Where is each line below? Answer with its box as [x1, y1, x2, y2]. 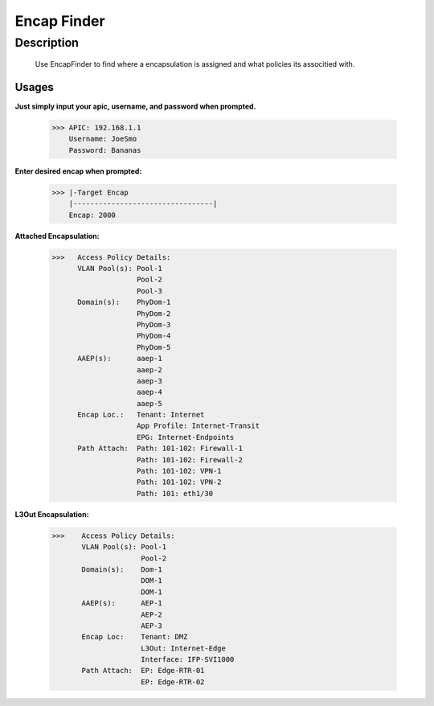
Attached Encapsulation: [14, 231, 100, 240]
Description [14, 35, 80, 50]
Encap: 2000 [68, 210, 117, 220]
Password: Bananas [68, 146, 141, 154]
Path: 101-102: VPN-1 [137, 466, 222, 476]
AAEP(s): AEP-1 [81, 599, 162, 608]
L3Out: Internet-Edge [141, 643, 227, 653]
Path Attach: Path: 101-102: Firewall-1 [77, 444, 243, 454]
